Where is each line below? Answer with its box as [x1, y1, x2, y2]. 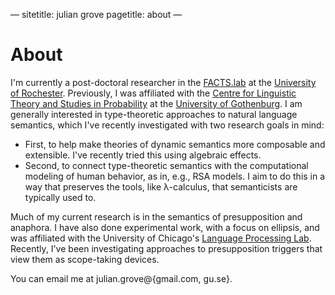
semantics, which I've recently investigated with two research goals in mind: [10, 119, 325, 131]
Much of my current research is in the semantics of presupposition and [10, 210, 303, 223]
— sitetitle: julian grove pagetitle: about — [10, 9, 183, 20]
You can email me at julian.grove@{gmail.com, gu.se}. [10, 272, 233, 284]
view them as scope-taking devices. [10, 253, 160, 265]
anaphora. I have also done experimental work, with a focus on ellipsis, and [10, 221, 320, 233]
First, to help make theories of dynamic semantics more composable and [24, 138, 326, 150]
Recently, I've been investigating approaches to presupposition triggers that [10, 242, 323, 254]
